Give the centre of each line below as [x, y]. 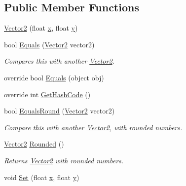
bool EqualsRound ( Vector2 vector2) [59, 111]
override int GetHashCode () [47, 94]
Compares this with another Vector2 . [59, 61]
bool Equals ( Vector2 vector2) [49, 44]
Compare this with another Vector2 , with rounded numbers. [93, 127]
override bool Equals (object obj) [54, 77]
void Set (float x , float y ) [42, 177]
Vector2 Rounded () [34, 144]
